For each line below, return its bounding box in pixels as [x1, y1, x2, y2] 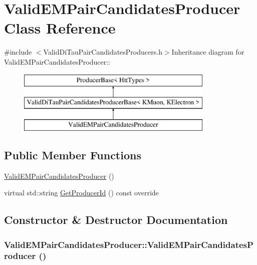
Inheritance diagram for [171, 47, 244, 57]
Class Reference [4, 18, 116, 38]
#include [4, 47, 32, 57]
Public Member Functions [4, 147, 141, 162]
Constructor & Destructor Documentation [4, 212, 228, 227]
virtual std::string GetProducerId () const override [4, 187, 159, 198]
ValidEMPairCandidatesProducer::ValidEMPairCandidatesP [4, 238, 253, 250]
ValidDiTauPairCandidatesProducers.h [43, 47, 162, 57]
